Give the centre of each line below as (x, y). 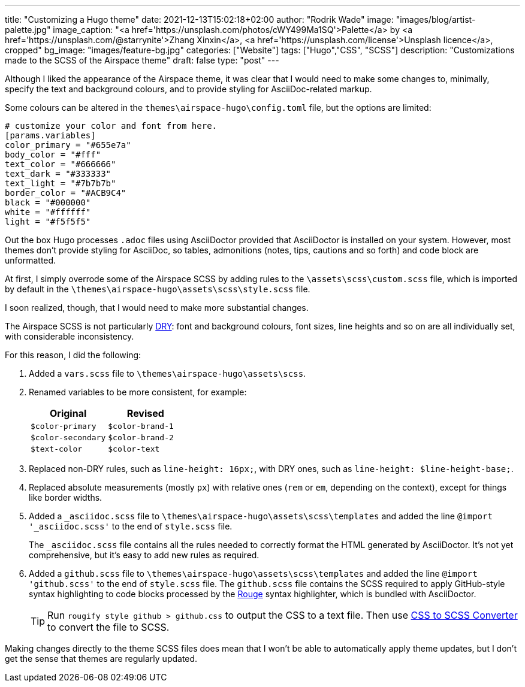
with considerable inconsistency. (70, 336)
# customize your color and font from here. (111, 126)
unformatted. (31, 260)
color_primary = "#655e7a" (68, 145)
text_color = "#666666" (61, 164)
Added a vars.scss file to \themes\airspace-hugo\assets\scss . (168, 373)
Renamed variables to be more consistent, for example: (138, 392)
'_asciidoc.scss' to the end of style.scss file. (131, 526)
